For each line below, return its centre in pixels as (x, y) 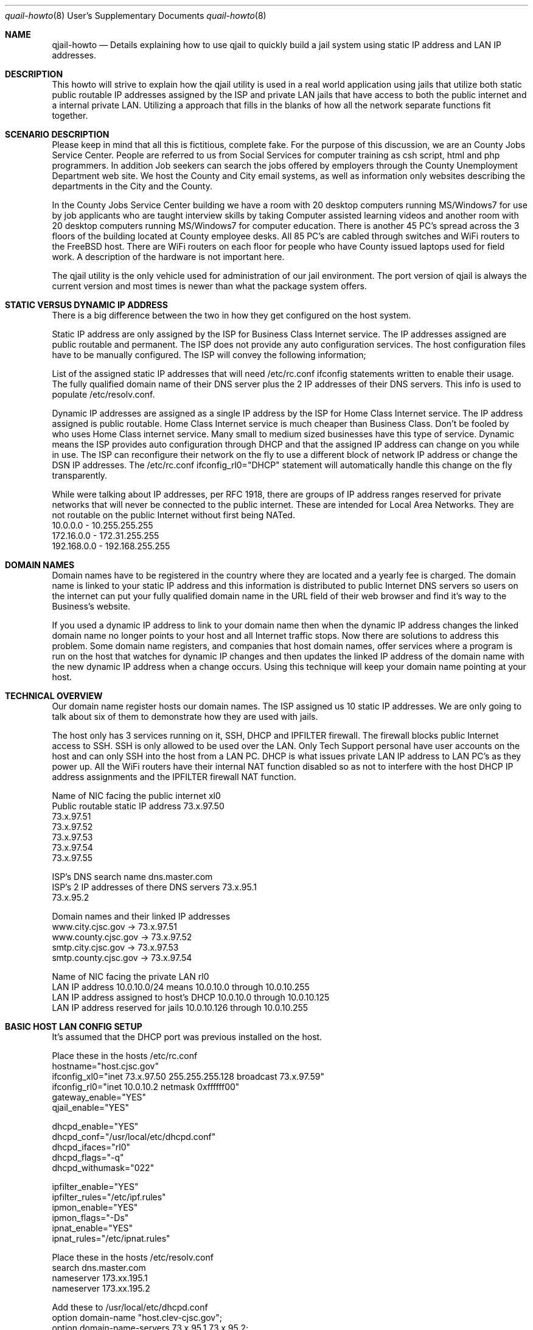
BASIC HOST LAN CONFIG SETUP (74, 1026)
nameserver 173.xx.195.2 (101, 1288)
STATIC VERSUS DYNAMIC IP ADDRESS (86, 305)
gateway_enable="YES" (99, 1097)
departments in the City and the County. (132, 186)
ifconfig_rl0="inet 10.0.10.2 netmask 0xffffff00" (146, 1087)
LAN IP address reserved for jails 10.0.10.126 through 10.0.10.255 (180, 1008)
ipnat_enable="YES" (92, 1228)
